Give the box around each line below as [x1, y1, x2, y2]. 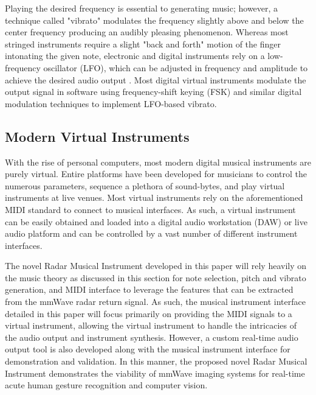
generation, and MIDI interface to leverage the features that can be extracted [5, 283, 294, 296]
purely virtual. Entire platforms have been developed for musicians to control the [5, 167, 307, 180]
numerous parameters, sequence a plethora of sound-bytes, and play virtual [5, 179, 285, 192]
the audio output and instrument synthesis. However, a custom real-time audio [5, 330, 298, 343]
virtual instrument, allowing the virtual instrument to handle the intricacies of [5, 319, 297, 332]
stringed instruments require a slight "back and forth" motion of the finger [5, 37, 281, 50]
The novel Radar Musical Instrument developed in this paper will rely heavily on [5, 259, 307, 272]
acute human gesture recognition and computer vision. [5, 379, 208, 391]
